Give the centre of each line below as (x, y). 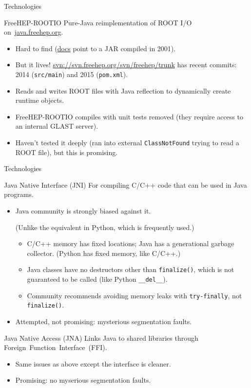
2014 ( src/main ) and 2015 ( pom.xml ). (72, 74)
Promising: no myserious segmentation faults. (83, 380)
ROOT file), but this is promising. (67, 152)
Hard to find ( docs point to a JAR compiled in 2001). (96, 48)
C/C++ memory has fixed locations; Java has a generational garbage (131, 243)
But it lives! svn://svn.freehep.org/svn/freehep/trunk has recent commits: (126, 65)
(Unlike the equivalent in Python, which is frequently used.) (105, 227)
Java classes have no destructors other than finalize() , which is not (131, 269)
